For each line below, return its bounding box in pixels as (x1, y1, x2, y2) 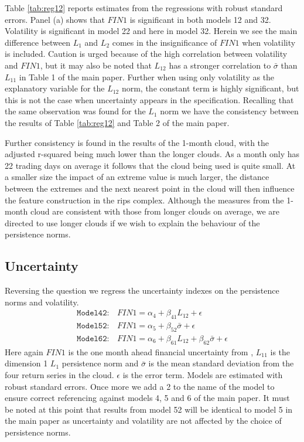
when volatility (242, 36, 296, 48)
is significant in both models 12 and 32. (129, 13, 271, 25)
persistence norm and (62, 357, 139, 369)
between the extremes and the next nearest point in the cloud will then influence (5, 182, 295, 194)
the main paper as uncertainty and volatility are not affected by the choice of (5, 414, 282, 427)
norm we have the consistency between (160, 105, 299, 117)
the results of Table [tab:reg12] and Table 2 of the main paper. (5, 116, 230, 128)
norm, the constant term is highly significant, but (121, 82, 299, 94)
